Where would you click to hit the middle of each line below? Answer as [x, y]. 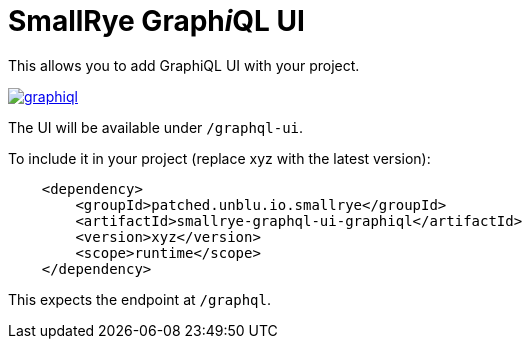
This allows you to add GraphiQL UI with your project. [184, 65]
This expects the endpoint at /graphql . [139, 299]
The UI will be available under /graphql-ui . [156, 127]
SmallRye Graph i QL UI [156, 21]
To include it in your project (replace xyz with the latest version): [219, 158]
